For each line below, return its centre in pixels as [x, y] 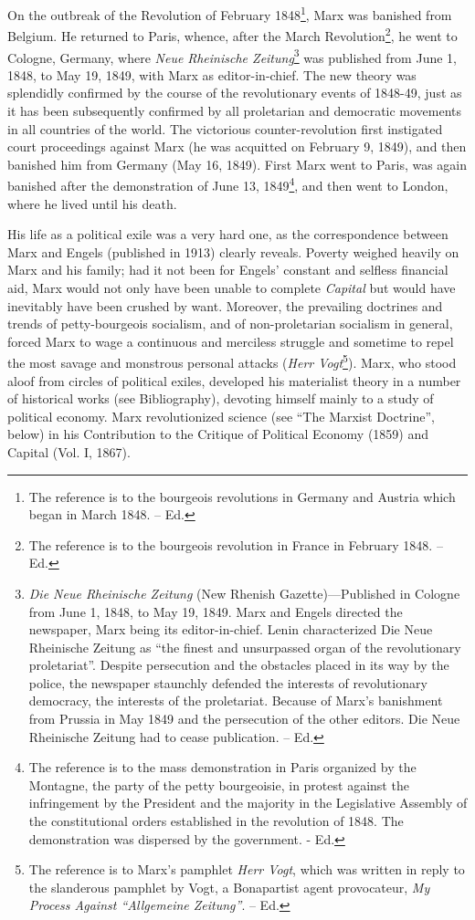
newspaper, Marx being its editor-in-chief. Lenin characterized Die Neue [231, 629]
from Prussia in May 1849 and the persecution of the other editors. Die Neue [244, 719]
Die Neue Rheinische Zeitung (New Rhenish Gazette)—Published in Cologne [244, 593]
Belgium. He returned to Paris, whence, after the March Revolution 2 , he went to [232, 34]
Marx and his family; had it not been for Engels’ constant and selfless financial [228, 270]
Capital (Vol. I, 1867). [69, 451]
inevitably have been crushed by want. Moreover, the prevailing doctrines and [225, 305]
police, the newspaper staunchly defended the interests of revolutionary [228, 682]
